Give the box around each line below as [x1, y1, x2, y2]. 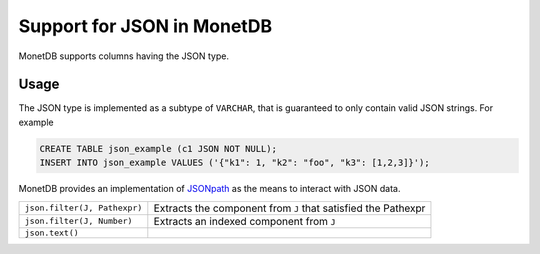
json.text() [24, 227, 79, 238]
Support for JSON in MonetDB [18, 15, 273, 37]
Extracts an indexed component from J [153, 214, 336, 228]
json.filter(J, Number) [24, 216, 133, 227]
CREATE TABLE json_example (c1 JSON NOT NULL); [39, 143, 277, 154]
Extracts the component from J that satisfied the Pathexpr [153, 201, 426, 215]
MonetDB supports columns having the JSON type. [18, 50, 230, 62]
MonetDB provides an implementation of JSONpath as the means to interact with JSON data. [18, 183, 401, 195]
